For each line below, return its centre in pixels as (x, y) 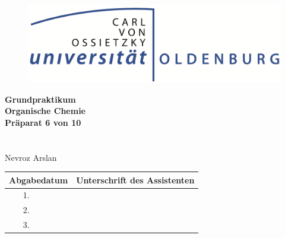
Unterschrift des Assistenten (135, 180)
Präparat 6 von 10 (43, 122)
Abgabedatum (39, 180)
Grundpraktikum (40, 99)
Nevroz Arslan (31, 157)
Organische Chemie (45, 111)
